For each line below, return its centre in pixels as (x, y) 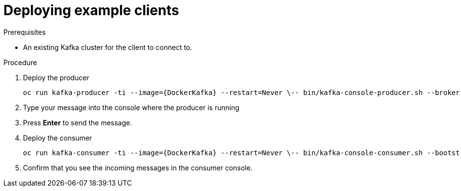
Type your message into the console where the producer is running (131, 107)
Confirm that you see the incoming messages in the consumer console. (138, 167)
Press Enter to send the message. (77, 122)
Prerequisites (25, 32)
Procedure (20, 62)
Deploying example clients (91, 10)
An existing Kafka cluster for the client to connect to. (108, 47)
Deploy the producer (56, 77)
